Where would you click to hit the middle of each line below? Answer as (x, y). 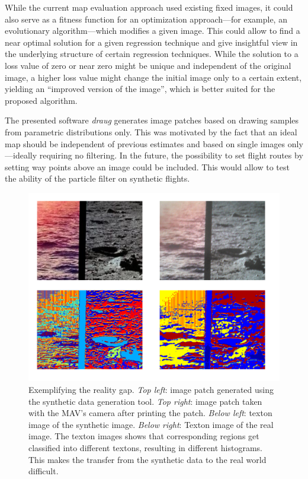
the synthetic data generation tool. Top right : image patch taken (145, 401)
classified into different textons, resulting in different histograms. (145, 448)
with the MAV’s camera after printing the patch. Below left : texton (150, 413)
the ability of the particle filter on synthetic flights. (97, 178)
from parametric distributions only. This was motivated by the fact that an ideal (151, 131)
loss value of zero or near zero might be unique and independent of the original (148, 65)
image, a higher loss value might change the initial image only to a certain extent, (153, 77)
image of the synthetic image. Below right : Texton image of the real (151, 424)
